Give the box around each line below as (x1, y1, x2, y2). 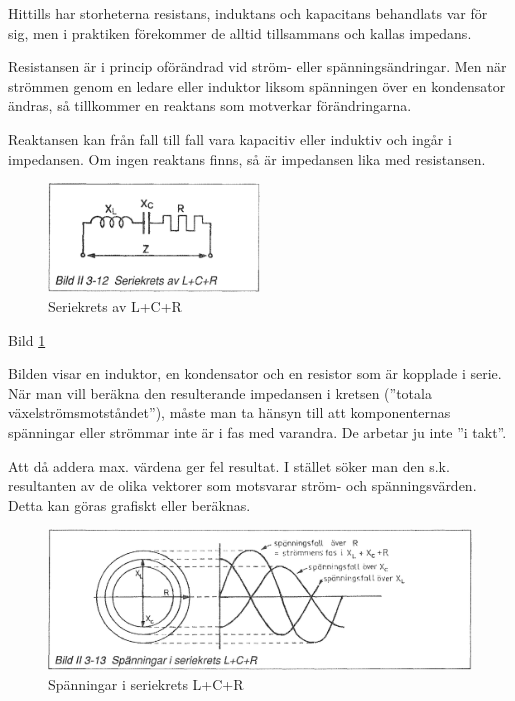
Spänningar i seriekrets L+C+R (48, 673, 244, 694)
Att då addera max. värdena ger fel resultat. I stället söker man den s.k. (8, 455, 450, 476)
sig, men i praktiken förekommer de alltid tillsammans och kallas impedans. (8, 22, 472, 43)
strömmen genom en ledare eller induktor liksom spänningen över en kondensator (8, 75, 506, 96)
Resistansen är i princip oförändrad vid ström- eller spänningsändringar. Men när (8, 56, 507, 77)
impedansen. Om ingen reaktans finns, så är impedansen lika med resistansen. (8, 148, 486, 169)
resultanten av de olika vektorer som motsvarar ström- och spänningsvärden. (8, 475, 477, 496)
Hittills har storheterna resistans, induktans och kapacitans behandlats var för (8, 3, 488, 23)
